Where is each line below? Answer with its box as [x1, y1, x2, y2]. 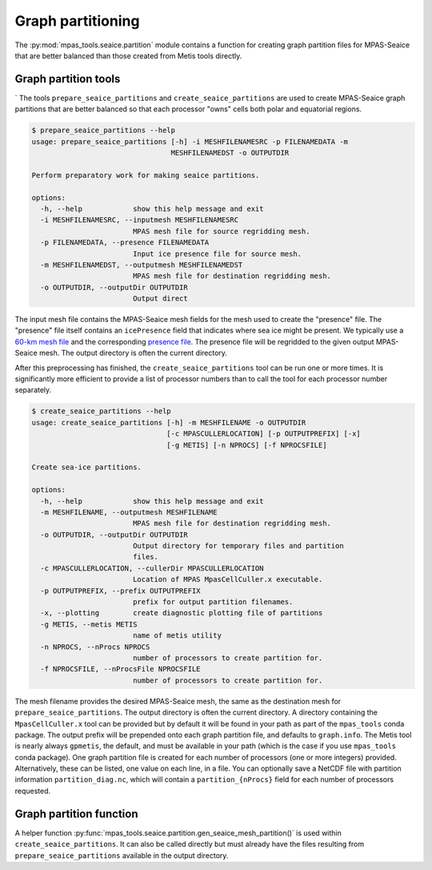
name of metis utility [132, 631, 222, 640]
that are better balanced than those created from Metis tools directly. [14, 50, 242, 60]
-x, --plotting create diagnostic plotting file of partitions [40, 609, 323, 618]
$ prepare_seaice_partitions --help [31, 126, 176, 135]
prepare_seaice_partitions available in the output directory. [14, 850, 229, 860]
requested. [14, 786, 51, 795]
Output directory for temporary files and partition [132, 542, 344, 550]
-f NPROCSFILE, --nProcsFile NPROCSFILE [40, 665, 201, 674]
